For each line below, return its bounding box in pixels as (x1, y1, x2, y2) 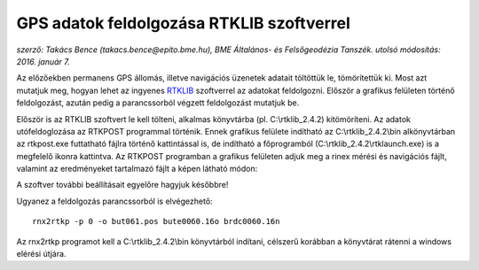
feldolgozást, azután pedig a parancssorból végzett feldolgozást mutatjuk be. (16, 97, 300, 108)
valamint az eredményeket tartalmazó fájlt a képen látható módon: (16, 164, 258, 174)
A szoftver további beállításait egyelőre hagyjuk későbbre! (16, 180, 229, 190)
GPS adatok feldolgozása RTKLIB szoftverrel (16, 13, 350, 33)
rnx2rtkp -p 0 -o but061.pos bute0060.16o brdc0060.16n (32, 217, 280, 227)
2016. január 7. (16, 56, 70, 66)
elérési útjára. (16, 249, 67, 259)
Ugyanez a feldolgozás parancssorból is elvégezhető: (16, 196, 213, 206)
